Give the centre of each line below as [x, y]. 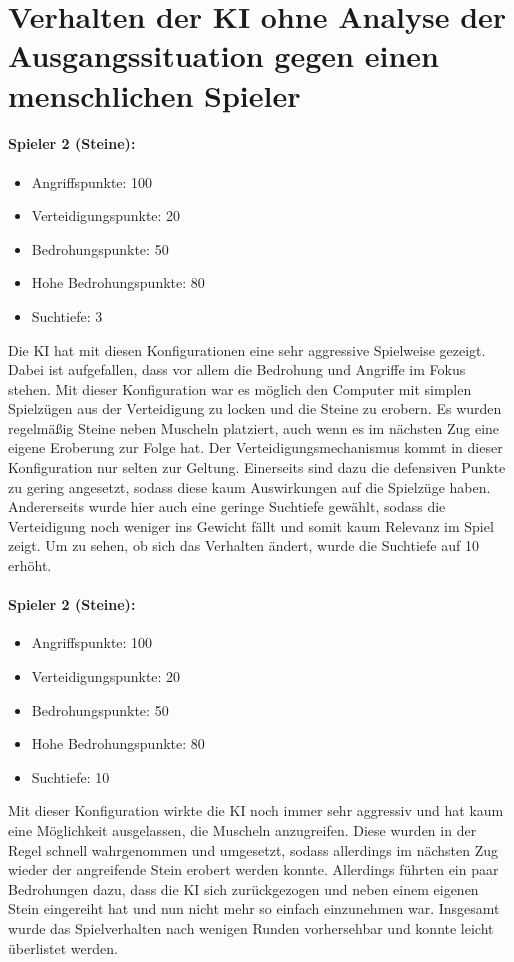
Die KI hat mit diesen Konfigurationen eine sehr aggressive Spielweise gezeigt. [247, 349]
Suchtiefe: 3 [67, 315]
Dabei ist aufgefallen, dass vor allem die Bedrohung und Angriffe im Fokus [237, 369]
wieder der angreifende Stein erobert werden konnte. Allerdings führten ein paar [253, 869]
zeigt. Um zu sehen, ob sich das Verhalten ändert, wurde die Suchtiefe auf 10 [243, 545]
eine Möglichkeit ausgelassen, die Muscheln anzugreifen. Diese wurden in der [242, 830]
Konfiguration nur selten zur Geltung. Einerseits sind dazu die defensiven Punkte [257, 467]
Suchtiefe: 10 [70, 776]
